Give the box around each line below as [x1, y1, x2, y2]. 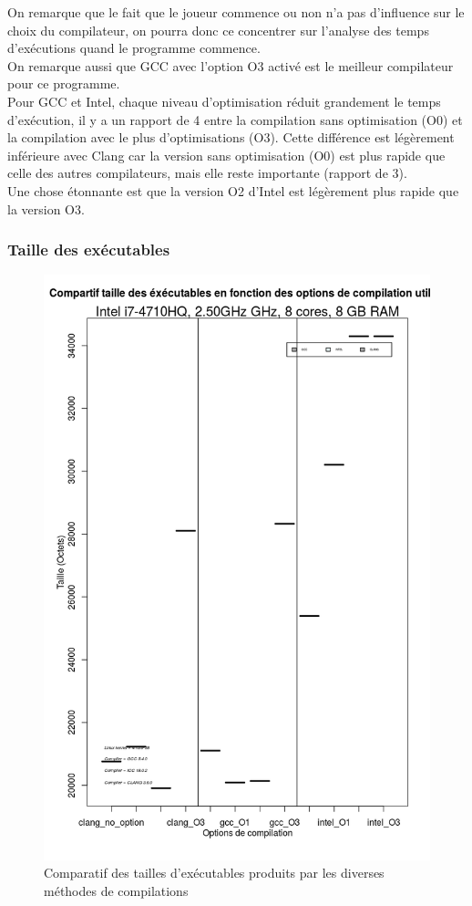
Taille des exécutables [7, 238, 170, 261]
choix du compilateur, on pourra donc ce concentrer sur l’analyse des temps [7, 20, 429, 39]
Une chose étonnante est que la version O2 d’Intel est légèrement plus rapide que [7, 181, 459, 200]
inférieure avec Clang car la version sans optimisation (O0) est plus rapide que [7, 145, 446, 164]
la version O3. [7, 199, 85, 218]
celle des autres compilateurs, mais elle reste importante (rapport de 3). [7, 163, 407, 182]
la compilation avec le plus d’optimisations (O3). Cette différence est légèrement [7, 128, 455, 147]
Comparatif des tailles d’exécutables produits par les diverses [44, 863, 385, 882]
